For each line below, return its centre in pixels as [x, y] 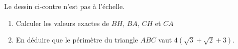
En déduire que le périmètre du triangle [77, 40]
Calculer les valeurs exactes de [63, 23]
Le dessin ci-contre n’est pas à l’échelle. [65, 6]
